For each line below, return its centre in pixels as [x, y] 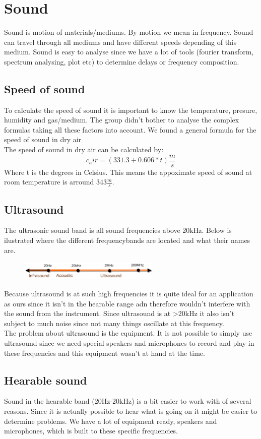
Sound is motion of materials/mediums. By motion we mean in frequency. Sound [129, 32]
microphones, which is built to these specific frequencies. [91, 431]
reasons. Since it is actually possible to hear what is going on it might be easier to [131, 411]
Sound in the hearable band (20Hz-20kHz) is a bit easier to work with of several [128, 401]
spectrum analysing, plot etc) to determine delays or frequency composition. [122, 61]
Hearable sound [46, 380]
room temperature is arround [49, 182]
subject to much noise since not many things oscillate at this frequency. [114, 323]
